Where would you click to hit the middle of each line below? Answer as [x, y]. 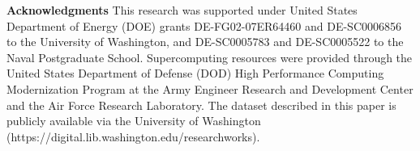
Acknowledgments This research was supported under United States [182, 10]
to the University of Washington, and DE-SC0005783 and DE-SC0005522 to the [205, 42]
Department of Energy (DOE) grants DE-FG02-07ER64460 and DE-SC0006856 [204, 25]
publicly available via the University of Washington [134, 121]
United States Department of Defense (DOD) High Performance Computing [195, 73]
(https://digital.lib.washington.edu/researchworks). [133, 136]
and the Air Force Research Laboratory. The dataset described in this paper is [201, 105]
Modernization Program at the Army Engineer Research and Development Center [210, 88]
